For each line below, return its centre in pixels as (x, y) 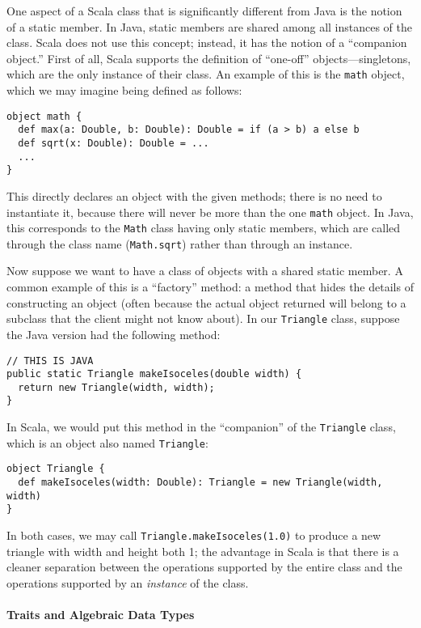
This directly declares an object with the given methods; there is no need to (194, 195)
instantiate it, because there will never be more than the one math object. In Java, (210, 212)
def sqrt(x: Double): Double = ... (114, 143)
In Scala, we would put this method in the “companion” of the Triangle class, (201, 427)
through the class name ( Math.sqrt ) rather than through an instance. (180, 243)
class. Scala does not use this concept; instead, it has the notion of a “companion (207, 42)
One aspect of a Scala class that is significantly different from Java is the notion (204, 11)
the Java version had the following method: (114, 334)
